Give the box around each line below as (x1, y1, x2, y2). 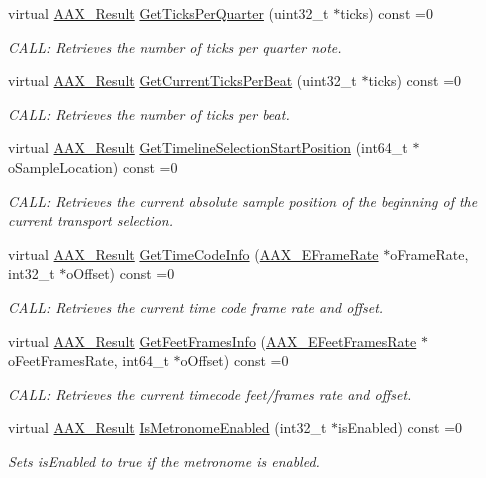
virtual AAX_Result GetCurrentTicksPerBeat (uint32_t (8, 70, 357, 91)
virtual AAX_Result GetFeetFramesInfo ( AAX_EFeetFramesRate (8, 330, 417, 351)
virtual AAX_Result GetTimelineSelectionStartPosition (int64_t (8, 137, 408, 158)
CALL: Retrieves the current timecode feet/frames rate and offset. (8, 383, 412, 404)
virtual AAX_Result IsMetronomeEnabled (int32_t (8, 417, 327, 438)
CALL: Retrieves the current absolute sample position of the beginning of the (8, 190, 478, 211)
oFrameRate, (390, 243, 469, 264)
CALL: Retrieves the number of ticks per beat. (8, 103, 290, 124)
